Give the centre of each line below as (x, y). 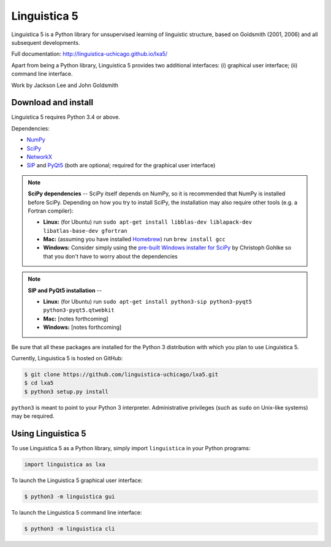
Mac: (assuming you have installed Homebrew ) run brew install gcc (135, 240)
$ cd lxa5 (39, 383)
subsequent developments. (46, 42)
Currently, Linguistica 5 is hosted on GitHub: (67, 358)
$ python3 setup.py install (66, 391)
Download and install (52, 103)
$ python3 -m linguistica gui (70, 496)
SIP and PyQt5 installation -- (65, 290)
